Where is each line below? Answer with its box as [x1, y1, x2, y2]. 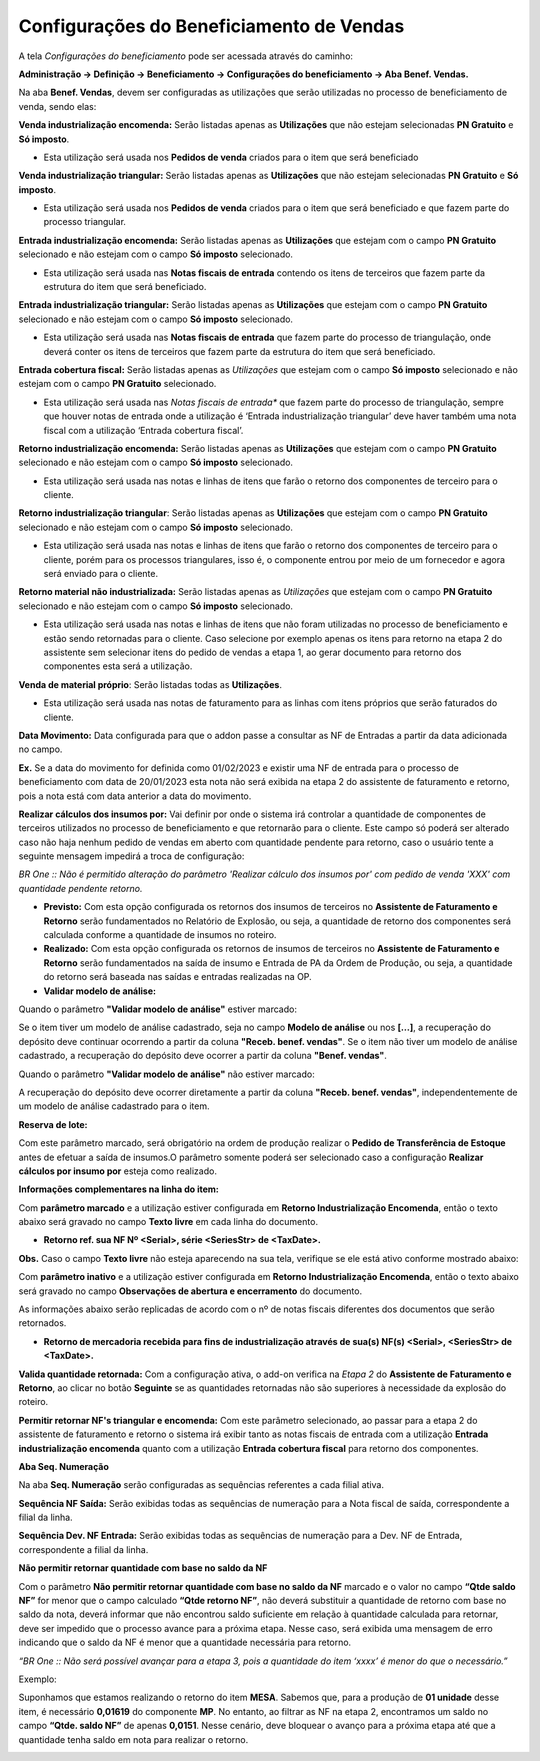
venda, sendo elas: [18, 100, 97, 112]
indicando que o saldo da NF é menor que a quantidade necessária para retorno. [18, 1636, 352, 1649]
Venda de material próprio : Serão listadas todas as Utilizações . [18, 678, 282, 690]
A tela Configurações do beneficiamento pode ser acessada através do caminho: [18, 50, 354, 62]
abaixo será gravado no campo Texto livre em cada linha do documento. [18, 1216, 319, 1228]
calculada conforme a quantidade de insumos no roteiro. [43, 929, 277, 941]
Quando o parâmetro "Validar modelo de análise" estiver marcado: [18, 1003, 297, 1015]
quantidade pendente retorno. [18, 882, 143, 894]
